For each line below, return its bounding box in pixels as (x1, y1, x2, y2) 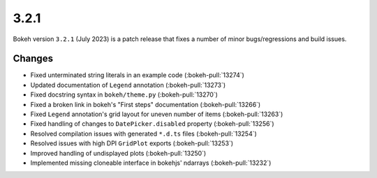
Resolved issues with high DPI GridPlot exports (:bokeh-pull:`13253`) (30, 139, 234, 147)
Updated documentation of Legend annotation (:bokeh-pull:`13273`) (30, 81, 226, 89)
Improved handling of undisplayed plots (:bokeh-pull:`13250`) (30, 149, 207, 157)
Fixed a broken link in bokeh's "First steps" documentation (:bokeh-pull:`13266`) (30, 100, 261, 108)
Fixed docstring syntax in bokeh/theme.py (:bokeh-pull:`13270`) (30, 90, 218, 99)
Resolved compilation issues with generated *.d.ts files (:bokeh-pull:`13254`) (30, 129, 258, 138)
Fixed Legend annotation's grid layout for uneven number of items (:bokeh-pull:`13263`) (30, 110, 283, 118)
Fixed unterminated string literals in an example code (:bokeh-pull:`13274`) (30, 71, 244, 79)
